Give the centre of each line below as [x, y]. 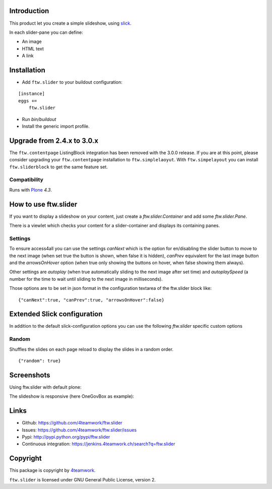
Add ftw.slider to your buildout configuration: [72, 82]
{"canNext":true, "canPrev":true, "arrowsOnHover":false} [91, 300]
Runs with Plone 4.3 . [31, 190]
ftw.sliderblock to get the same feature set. [59, 167]
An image [32, 42]
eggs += [28, 101]
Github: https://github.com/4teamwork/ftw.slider [72, 423]
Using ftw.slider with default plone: [45, 387]
